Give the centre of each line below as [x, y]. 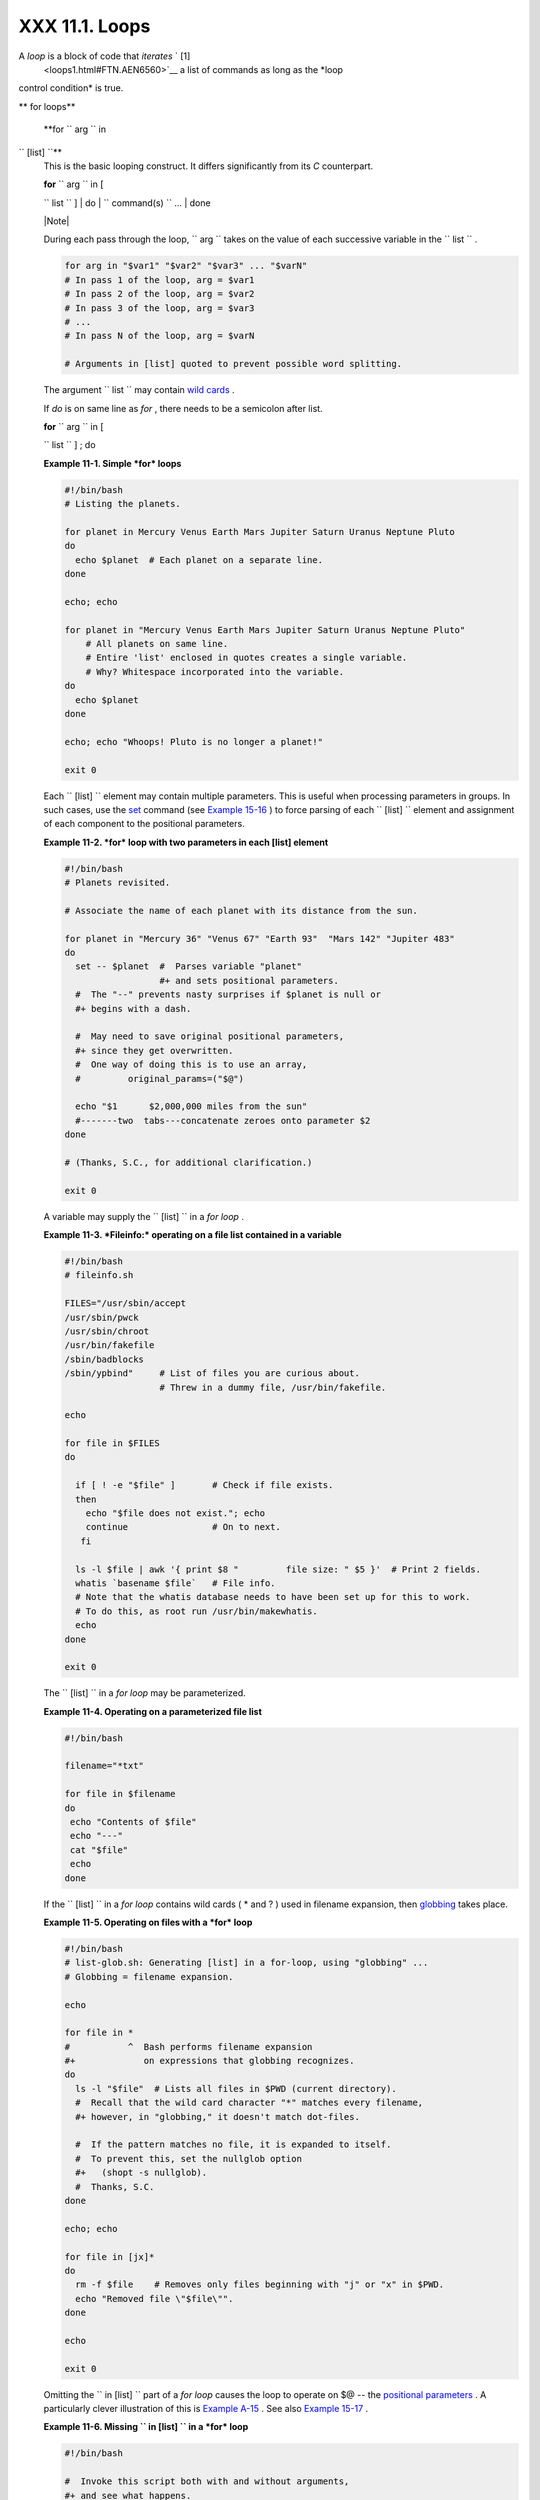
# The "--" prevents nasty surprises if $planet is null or [228, 994]
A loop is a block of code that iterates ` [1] [104, 56]
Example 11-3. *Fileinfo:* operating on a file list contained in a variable [192, 1235]
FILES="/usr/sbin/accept [125, 1303]
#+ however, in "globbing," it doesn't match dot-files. [217, 2116]
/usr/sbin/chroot [107, 1331]
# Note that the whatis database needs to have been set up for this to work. [273, 1597]
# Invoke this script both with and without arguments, [207, 2481]
